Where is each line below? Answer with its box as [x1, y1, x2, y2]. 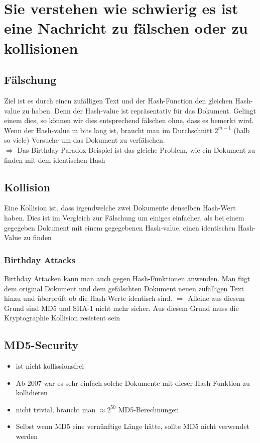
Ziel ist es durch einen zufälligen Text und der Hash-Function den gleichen [4, 95, 233, 105]
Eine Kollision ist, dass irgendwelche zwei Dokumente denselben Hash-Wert [4, 202, 236, 213]
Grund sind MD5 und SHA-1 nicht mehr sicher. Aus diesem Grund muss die [4, 302, 239, 313]
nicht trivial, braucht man [16, 404, 96, 414]
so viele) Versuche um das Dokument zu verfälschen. [4, 135, 165, 145]
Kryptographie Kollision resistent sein [4, 312, 120, 323]
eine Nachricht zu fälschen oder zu [4, 18, 248, 38]
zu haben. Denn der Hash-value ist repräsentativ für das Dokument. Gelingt [22, 105, 256, 116]
